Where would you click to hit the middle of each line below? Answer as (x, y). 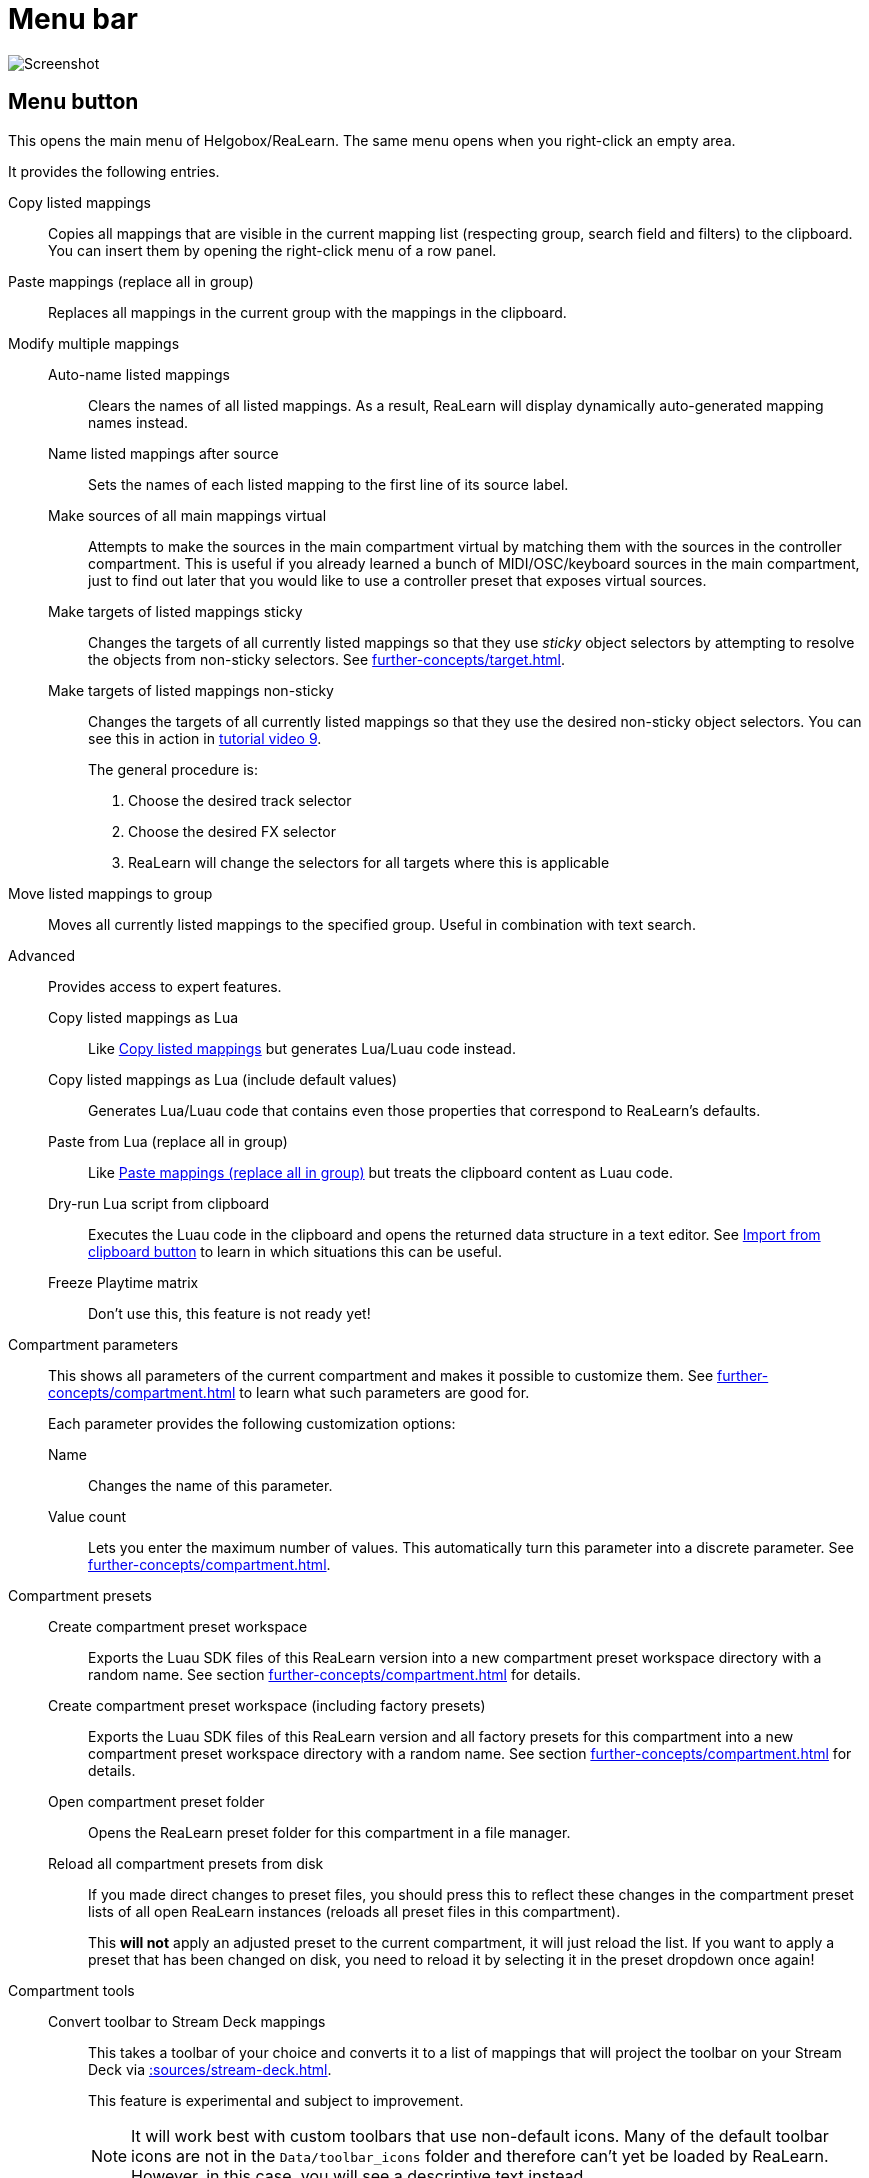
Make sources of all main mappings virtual (187, 515)
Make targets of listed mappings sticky (175, 611)
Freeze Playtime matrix (123, 1282)
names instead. (138, 422)
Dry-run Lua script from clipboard (159, 1203)
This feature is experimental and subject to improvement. (276, 2100)
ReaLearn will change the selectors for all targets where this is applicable (369, 862)
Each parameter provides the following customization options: (252, 1423)
